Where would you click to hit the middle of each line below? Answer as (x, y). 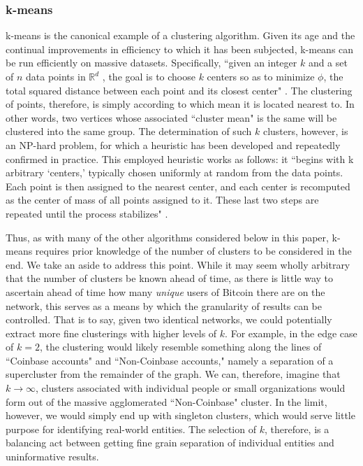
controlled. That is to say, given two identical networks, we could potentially (169, 319)
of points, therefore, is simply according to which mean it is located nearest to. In (180, 104)
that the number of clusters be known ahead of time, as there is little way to (169, 278)
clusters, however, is (305, 131)
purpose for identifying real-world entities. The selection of (131, 429)
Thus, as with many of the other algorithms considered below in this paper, (167, 237)
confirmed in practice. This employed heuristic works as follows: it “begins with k (180, 158)
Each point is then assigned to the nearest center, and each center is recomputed (178, 186)
